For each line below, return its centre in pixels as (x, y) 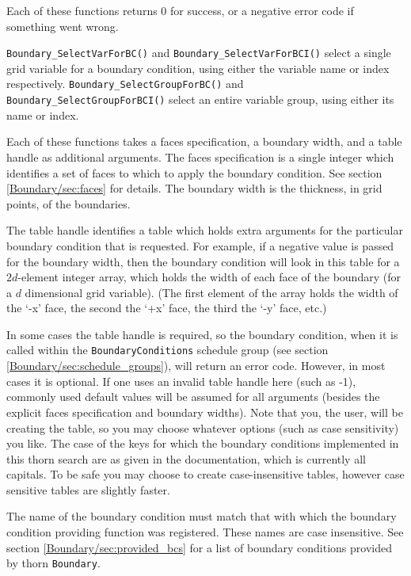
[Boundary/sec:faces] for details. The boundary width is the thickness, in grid (194, 188)
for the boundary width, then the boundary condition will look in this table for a (203, 261)
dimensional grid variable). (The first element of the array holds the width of (211, 292)
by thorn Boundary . (53, 563)
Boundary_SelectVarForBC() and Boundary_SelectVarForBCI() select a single (199, 53)
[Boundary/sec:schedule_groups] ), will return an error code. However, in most (196, 366)
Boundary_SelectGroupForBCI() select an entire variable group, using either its (200, 99)
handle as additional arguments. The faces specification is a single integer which (200, 156)
